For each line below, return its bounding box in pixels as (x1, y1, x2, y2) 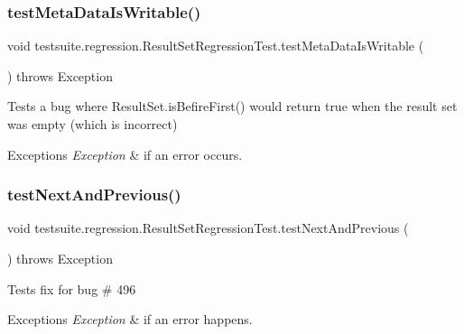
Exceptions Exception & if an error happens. (7, 310, 253, 329)
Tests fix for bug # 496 (7, 279, 136, 298)
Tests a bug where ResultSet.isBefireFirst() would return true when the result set (7, 97, 458, 116)
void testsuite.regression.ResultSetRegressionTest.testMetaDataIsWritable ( (7, 36, 424, 55)
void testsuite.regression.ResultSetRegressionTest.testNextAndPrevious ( (7, 218, 409, 237)
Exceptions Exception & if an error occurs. (7, 144, 243, 163)
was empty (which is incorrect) (7, 115, 178, 133)
